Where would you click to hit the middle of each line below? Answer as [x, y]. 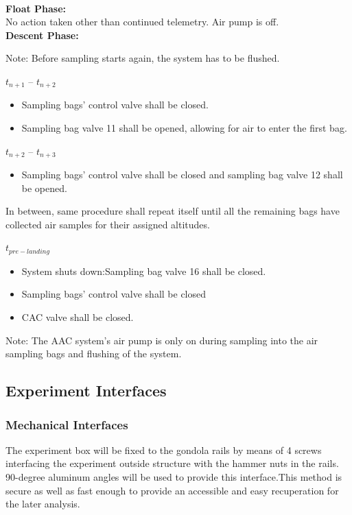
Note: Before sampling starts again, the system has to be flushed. [143, 58]
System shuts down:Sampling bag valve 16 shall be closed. [144, 271]
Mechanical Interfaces [67, 424]
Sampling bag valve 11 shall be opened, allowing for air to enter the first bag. [184, 128]
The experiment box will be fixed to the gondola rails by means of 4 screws [164, 450]
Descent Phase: [42, 35]
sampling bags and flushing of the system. [94, 354]
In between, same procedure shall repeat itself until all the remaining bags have [173, 211]
